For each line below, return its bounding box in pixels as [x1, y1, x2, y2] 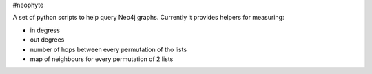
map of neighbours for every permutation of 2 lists [30, 55, 174, 63]
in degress [30, 26, 60, 34]
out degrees [30, 36, 65, 44]
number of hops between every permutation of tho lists [30, 45, 187, 53]
